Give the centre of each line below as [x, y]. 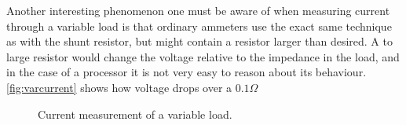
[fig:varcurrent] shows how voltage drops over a [119, 87]
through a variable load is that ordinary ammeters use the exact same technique [199, 26]
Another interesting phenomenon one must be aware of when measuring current [198, 10]
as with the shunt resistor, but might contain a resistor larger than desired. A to [199, 41]
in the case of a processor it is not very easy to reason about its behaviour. [187, 72]
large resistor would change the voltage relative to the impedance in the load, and [203, 56]
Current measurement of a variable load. [135, 114]
